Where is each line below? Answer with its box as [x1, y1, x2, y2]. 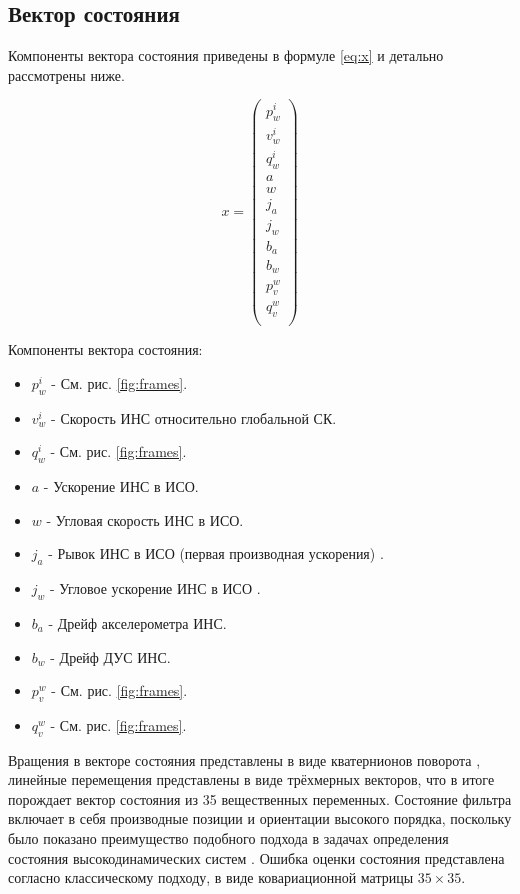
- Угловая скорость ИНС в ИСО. [46, 509, 244, 530]
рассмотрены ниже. [8, 64, 125, 85]
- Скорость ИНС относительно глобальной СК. [51, 407, 337, 428]
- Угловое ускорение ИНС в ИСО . [50, 578, 261, 599]
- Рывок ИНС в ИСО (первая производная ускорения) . [48, 543, 384, 564]
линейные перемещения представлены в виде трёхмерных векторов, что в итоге [8, 769, 495, 790]
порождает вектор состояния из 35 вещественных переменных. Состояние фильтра [8, 788, 512, 809]
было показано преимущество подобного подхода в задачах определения [8, 828, 449, 849]
